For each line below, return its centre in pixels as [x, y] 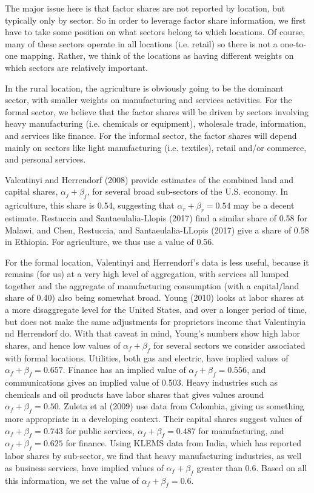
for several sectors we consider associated [229, 345]
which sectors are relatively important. [76, 67]
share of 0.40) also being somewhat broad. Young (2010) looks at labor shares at [155, 297]
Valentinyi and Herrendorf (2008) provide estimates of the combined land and [149, 179]
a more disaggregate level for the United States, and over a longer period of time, [156, 310]
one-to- [293, 43]
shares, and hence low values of [63, 345]
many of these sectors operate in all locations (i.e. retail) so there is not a [141, 43]
